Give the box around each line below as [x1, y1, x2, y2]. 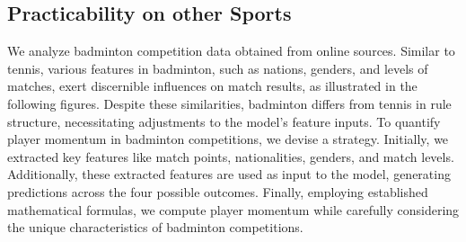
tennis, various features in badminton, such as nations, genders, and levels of [7, 58, 428, 77]
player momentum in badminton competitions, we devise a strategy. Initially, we [7, 130, 449, 148]
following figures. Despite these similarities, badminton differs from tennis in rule [7, 94, 452, 112]
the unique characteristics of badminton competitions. [7, 218, 303, 237]
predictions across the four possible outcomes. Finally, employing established [7, 182, 428, 201]
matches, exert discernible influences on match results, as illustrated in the [7, 76, 418, 95]
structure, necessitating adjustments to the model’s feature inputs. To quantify [7, 112, 441, 130]
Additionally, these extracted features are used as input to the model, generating [7, 165, 451, 184]
